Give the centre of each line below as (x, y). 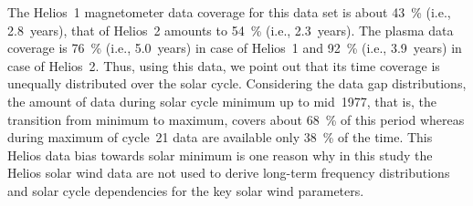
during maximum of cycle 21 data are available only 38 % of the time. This (220, 137)
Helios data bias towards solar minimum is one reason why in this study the (220, 154)
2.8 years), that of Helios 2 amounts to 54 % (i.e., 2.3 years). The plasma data (231, 30)
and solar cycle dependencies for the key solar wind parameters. (186, 190)
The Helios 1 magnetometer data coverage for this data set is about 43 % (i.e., (229, 12)
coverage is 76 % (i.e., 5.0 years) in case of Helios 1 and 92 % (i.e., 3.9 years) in (235, 48)
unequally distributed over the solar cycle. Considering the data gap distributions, (237, 83)
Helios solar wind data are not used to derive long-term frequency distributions (229, 173)
